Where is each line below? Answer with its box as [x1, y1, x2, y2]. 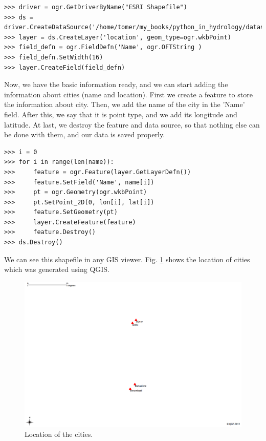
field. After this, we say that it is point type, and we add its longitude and [4, 109, 237, 119]
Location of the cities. [25, 428, 93, 439]
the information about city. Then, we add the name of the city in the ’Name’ [4, 99, 245, 110]
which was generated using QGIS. [4, 264, 110, 275]
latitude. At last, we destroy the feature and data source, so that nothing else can [4, 119, 260, 130]
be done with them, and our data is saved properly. [4, 129, 165, 140]
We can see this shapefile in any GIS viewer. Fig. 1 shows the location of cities [4, 254, 250, 264]
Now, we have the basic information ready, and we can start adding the [4, 79, 228, 90]
